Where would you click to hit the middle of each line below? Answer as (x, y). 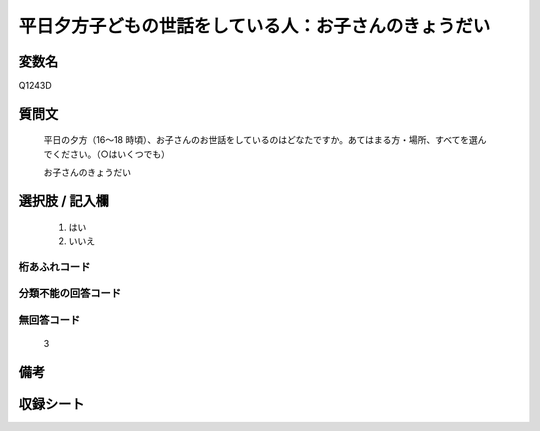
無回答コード (49, 320)
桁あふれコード (54, 267)
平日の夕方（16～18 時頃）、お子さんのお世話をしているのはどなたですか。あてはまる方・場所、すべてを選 (261, 140)
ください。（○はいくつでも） (110, 154)
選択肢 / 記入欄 (64, 201)
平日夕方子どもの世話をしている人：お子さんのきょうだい (254, 26)
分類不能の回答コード (70, 293)
